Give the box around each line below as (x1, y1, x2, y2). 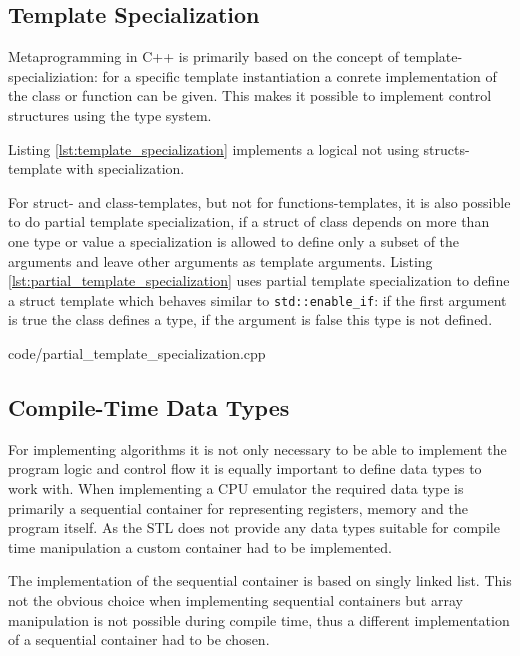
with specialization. (66, 158, 185, 179)
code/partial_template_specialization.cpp (8, 342, 266, 363)
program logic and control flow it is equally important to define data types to (8, 458, 482, 479)
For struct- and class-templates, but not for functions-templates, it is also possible (8, 191, 511, 212)
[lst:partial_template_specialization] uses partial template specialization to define (8, 270, 510, 291)
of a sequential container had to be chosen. (8, 629, 270, 650)
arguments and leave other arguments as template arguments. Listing (8, 250, 433, 271)
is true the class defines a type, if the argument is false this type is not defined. (8, 309, 493, 330)
